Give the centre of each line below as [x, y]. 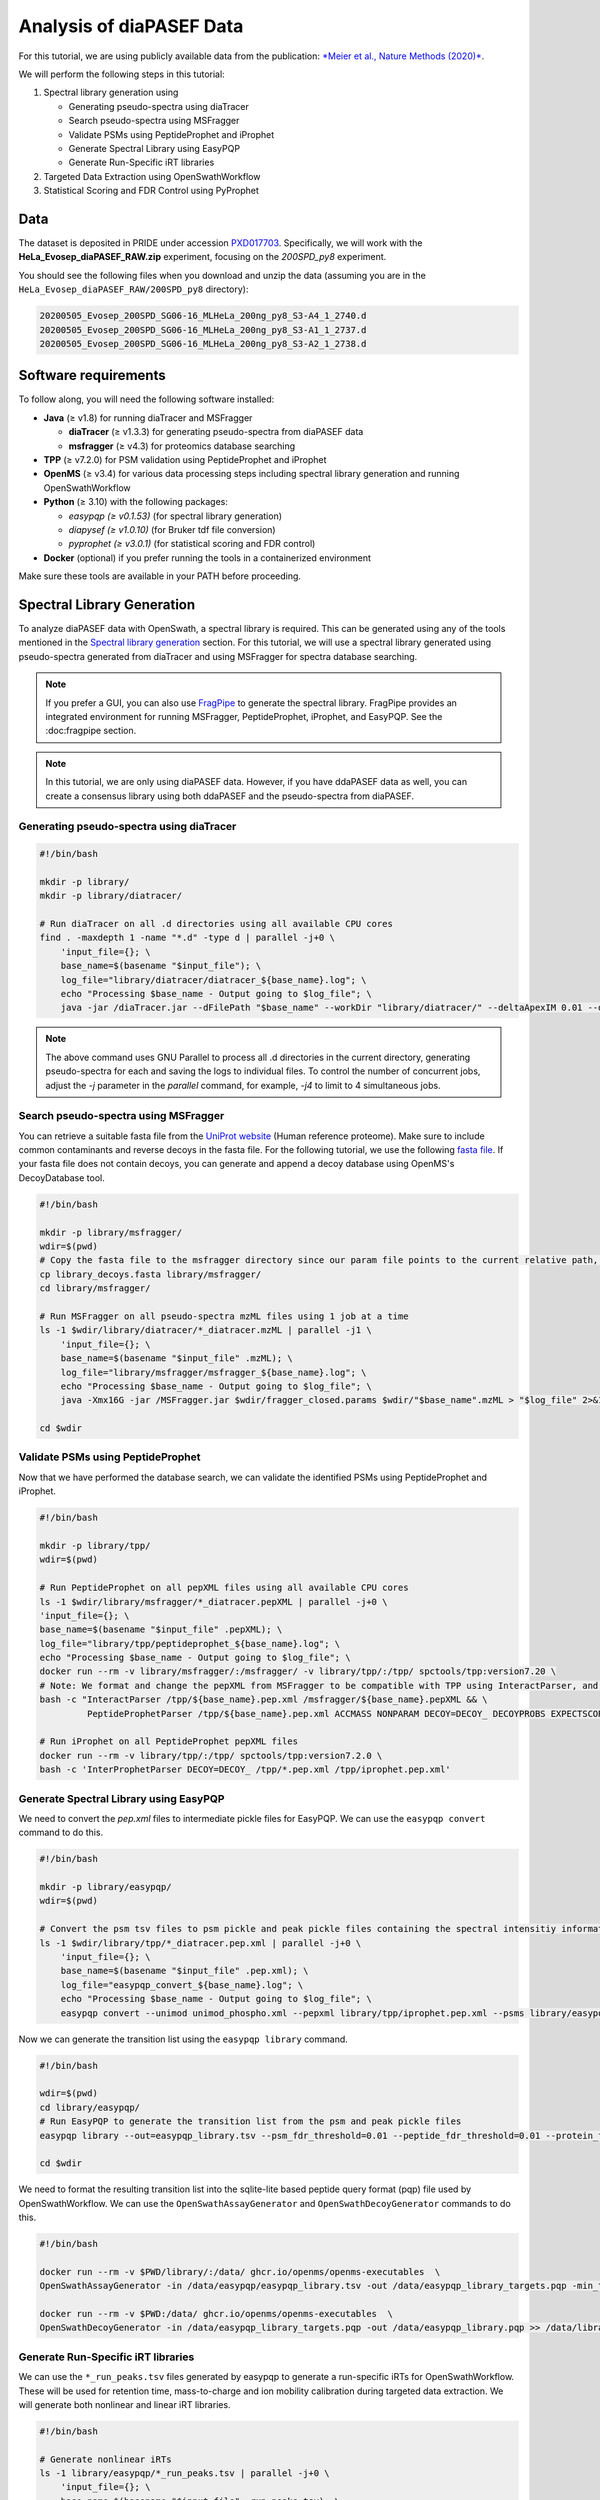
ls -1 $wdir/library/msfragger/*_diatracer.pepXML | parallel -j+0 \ [213, 1601]
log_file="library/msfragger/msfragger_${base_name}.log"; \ [213, 1372]
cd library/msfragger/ [95, 1288]
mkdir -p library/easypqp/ [105, 1887]
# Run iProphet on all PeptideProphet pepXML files [169, 1741]
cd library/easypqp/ [89, 2107]
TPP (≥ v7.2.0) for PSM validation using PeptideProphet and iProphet [185, 459]
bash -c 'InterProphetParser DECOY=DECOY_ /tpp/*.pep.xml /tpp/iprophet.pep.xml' [245, 1769]
